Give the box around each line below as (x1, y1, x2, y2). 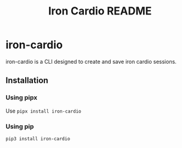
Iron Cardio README (48, 4, 152, 18)
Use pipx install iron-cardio (5, 107, 81, 114)
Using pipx (5, 93, 38, 102)
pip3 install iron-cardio (5, 135, 70, 142)
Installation (5, 75, 48, 85)
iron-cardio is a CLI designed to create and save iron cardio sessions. (5, 58, 177, 65)
